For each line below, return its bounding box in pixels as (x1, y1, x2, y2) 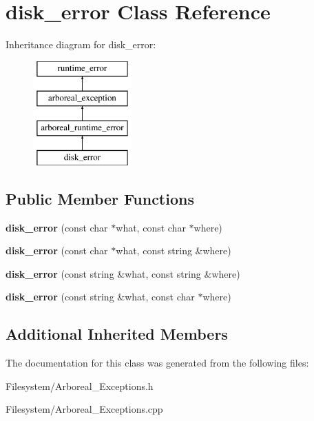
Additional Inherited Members (6, 323, 228, 345)
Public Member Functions (6, 187, 194, 209)
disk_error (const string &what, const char (6, 289, 195, 304)
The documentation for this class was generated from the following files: (6, 356, 309, 370)
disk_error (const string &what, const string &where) (6, 266, 240, 280)
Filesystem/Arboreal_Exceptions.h (6, 378, 154, 393)
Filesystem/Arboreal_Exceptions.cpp (6, 402, 163, 416)
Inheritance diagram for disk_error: (6, 37, 156, 52)
